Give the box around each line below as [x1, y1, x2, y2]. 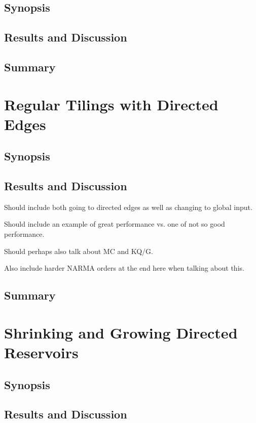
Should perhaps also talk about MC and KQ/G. [4, 245, 153, 256]
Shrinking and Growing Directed [4, 322, 238, 343]
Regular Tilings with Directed [4, 94, 218, 114]
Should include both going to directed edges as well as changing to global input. [4, 201, 252, 212]
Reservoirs [4, 342, 79, 363]
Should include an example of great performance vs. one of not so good [4, 219, 225, 229]
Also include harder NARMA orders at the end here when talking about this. [4, 263, 244, 273]
